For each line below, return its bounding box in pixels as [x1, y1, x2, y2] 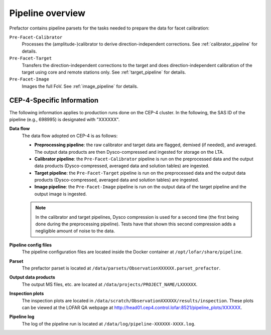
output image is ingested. [34, 191, 87, 197]
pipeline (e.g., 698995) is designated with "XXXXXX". [9, 116, 120, 122]
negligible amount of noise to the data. [35, 228, 115, 234]
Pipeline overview [9, 8, 85, 19]
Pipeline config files [9, 242, 52, 248]
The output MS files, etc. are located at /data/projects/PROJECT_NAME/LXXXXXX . [22, 281, 198, 287]
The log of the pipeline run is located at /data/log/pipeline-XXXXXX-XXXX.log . [22, 320, 196, 326]
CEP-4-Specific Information [9, 96, 99, 105]
